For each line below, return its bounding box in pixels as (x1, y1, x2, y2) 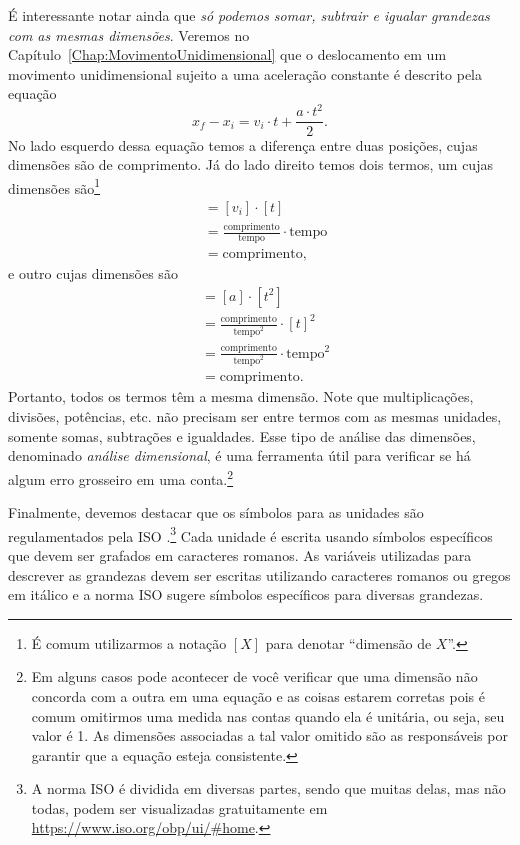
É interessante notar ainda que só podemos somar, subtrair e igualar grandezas (8, 5, 490, 25)
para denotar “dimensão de (265, 632, 432, 653)
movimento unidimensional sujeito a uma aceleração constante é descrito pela (8, 63, 483, 84)
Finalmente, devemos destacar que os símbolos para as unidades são (8, 502, 424, 523)
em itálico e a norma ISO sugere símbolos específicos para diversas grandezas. (8, 584, 484, 605)
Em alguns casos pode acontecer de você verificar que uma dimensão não (31, 666, 478, 687)
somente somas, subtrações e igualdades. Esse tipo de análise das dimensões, (8, 425, 476, 446)
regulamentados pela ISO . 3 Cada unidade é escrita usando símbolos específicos (8, 522, 493, 546)
